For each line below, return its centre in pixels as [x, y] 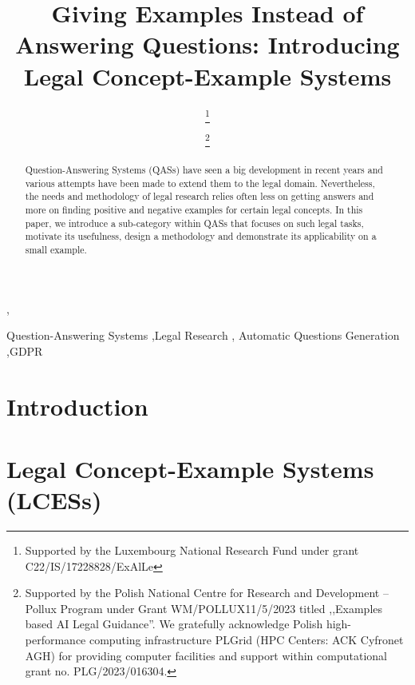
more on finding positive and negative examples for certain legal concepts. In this [194, 209]
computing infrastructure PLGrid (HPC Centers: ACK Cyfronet [246, 639]
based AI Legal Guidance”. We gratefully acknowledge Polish [174, 624]
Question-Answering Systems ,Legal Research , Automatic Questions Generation [203, 335]
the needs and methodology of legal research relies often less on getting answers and [200, 196]
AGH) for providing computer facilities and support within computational [206, 655]
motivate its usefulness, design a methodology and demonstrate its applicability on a [201, 236]
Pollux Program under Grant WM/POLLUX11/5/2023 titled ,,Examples [204, 608]
